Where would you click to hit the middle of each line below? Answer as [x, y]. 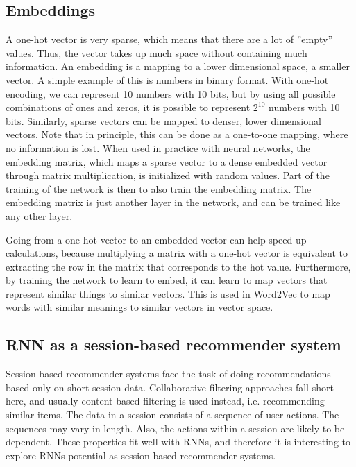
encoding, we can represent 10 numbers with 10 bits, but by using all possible [171, 93]
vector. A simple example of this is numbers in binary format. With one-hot [167, 79]
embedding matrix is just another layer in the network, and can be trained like [173, 202]
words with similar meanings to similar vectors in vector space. [139, 307]
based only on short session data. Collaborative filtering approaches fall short [170, 387]
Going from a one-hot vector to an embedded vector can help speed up [156, 239]
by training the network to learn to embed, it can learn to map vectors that [167, 280]
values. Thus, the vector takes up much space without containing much [156, 52]
